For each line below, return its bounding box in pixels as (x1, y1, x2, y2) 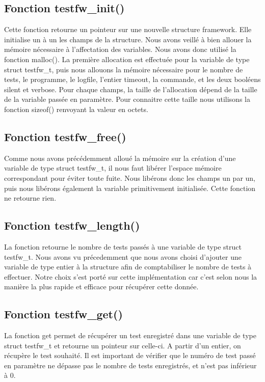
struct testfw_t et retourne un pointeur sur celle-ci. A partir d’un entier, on (4, 340, 241, 350)
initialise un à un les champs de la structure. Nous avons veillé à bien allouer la (4, 34, 252, 44)
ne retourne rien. (4, 193, 57, 203)
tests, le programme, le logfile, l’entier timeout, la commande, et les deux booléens (4, 74, 261, 85)
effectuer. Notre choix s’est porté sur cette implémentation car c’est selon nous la (4, 271, 257, 282)
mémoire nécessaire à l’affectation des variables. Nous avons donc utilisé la (4, 44, 236, 54)
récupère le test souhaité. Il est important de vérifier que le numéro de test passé (4, 350, 256, 361)
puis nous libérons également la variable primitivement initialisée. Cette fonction (4, 182, 256, 193)
